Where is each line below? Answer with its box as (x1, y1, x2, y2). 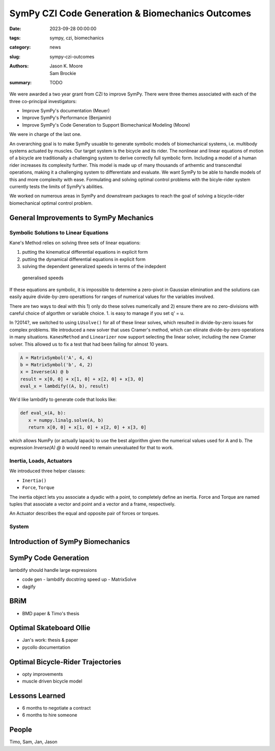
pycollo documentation (22, 644, 71, 650)
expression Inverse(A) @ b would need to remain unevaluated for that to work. (9, 445, 174, 451)
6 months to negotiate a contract (22, 705, 91, 711)
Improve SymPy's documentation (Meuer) (22, 108, 110, 114)
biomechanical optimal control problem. (9, 200, 93, 206)
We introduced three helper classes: (9, 468, 86, 474)
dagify (22, 584, 36, 590)
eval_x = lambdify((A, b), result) (20, 383, 109, 389)
